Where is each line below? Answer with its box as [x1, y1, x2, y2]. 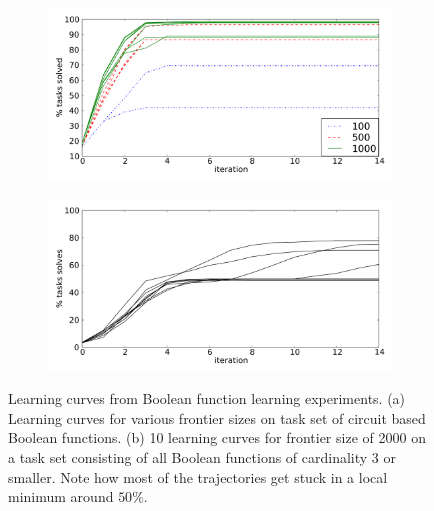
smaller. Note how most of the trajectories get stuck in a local [8, 466, 388, 487]
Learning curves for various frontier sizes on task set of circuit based [8, 407, 426, 428]
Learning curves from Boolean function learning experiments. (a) [8, 388, 406, 409]
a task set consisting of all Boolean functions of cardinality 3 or [8, 446, 396, 467]
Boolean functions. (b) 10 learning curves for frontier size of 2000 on [8, 427, 426, 448]
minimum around [8, 486, 114, 507]
